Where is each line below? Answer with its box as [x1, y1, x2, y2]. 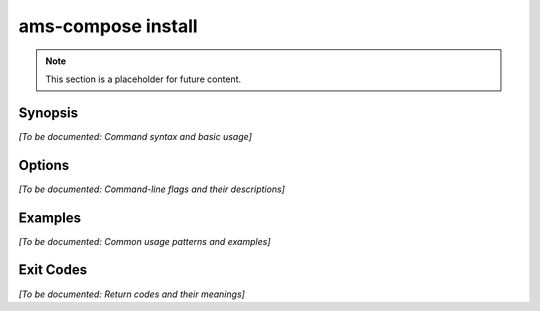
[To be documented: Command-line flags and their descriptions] [18, 183, 285, 195]
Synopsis [18, 104, 79, 121]
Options [18, 156, 70, 174]
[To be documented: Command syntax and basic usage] [18, 130, 252, 142]
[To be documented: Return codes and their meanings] [18, 288, 245, 300]
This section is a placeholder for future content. [45, 73, 242, 85]
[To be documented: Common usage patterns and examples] [18, 235, 271, 247]
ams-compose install [18, 15, 199, 37]
